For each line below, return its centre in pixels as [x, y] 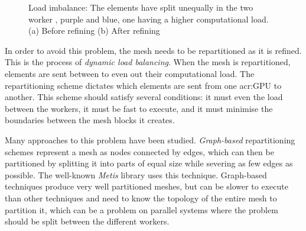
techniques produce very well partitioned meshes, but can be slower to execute [147, 186]
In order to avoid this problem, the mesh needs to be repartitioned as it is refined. [153, 50]
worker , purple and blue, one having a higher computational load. [149, 19]
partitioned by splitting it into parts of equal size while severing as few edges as [149, 163]
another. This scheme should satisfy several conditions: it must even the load [144, 97]
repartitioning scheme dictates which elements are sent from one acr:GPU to [143, 85]
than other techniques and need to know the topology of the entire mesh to [141, 198]
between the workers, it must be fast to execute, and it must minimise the [139, 108]
